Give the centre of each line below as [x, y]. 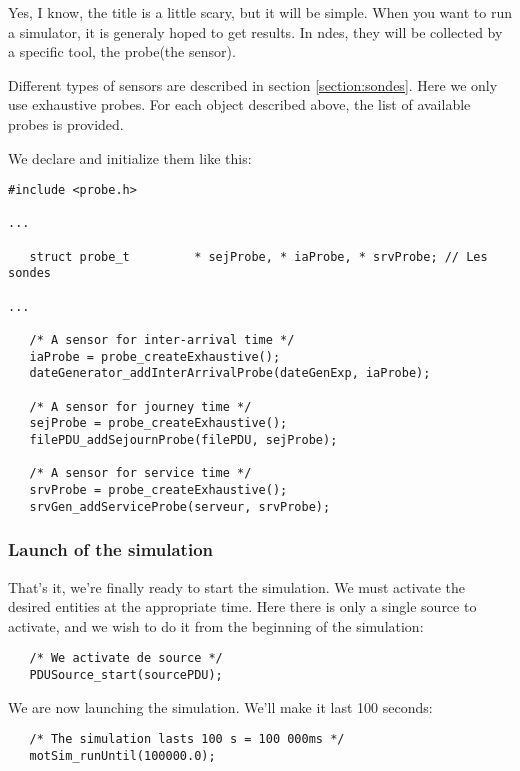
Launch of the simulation [110, 549]
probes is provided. [66, 123]
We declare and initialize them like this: [130, 157]
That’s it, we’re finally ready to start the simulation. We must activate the [236, 586]
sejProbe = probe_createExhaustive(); [158, 423]
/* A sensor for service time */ [140, 473]
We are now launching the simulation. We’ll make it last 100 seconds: [220, 706]
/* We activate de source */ [126, 658]
